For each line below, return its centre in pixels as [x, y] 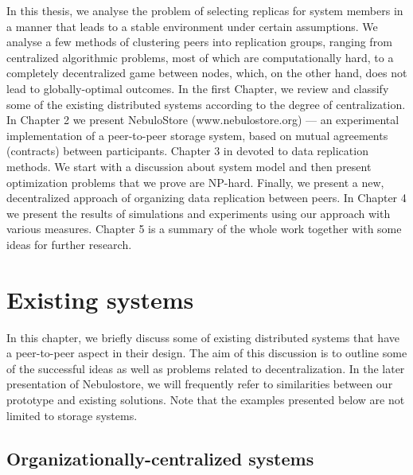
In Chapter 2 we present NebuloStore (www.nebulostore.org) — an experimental [203, 120]
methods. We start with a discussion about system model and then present [189, 166]
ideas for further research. [69, 244]
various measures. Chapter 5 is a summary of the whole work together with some [204, 229]
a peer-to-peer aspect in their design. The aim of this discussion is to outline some [207, 353]
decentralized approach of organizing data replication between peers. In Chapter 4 [206, 198]
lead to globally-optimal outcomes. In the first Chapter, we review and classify [198, 88]
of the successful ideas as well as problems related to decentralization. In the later [206, 368]
